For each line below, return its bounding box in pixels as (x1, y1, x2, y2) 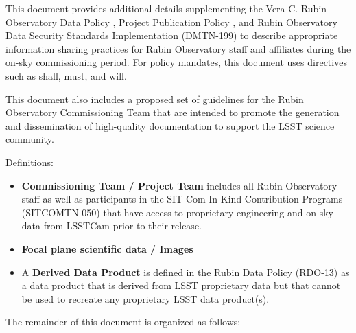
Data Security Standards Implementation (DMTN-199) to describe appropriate (5, 28, 338, 43)
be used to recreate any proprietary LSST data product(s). (21, 291, 270, 306)
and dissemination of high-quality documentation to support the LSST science (5, 118, 335, 133)
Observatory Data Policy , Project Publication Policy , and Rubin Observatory (5, 14, 337, 29)
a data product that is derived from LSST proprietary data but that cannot (21, 278, 341, 292)
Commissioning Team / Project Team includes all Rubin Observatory (21, 178, 337, 192)
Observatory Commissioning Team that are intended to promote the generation (5, 105, 340, 119)
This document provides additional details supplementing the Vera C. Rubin (5, 1, 327, 15)
